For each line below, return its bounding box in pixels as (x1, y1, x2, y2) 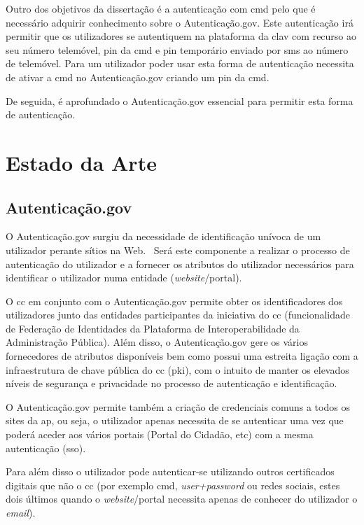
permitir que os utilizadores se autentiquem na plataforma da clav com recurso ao (6, 29, 357, 43)
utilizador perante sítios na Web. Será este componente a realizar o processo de (6, 242, 350, 257)
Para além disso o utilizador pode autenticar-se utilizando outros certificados (6, 464, 335, 479)
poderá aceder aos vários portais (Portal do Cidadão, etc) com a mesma (6, 427, 314, 442)
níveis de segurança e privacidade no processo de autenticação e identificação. (6, 376, 337, 391)
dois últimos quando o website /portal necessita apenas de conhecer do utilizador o (6, 491, 358, 506)
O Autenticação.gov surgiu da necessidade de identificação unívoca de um (6, 229, 321, 244)
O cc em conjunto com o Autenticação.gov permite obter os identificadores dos (6, 293, 343, 308)
